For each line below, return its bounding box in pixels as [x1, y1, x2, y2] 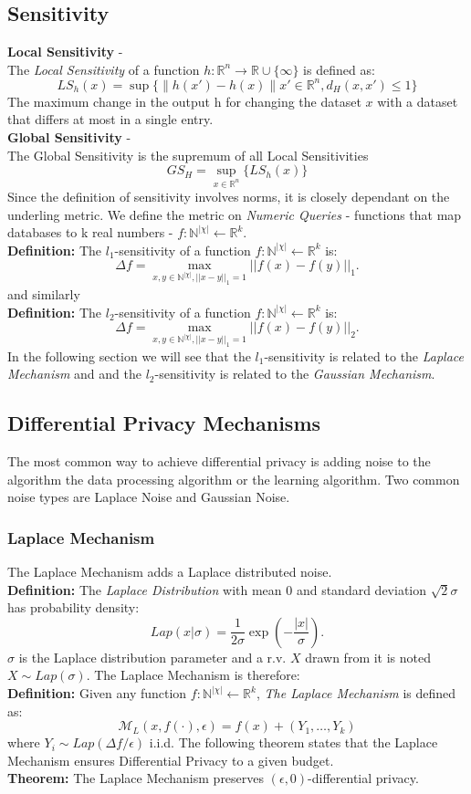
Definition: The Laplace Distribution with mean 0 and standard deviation [7, 580, 427, 599]
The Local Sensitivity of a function [7, 59, 200, 78]
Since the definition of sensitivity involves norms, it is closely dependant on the [7, 187, 450, 206]
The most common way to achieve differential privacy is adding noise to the [7, 452, 431, 471]
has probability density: [7, 598, 140, 617]
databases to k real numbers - [7, 223, 173, 242]
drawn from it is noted [305, 647, 432, 666]
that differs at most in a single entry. [7, 110, 214, 129]
